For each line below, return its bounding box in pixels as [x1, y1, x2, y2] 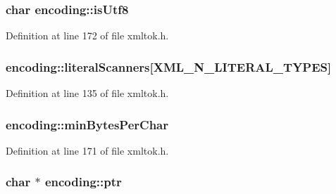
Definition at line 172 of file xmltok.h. [6, 28, 169, 43]
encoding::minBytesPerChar [6, 115, 169, 133]
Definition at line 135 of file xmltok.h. [6, 86, 169, 101]
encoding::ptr [44, 173, 122, 190]
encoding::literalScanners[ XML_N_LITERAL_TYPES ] [6, 58, 332, 75]
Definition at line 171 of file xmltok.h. [6, 143, 169, 157]
